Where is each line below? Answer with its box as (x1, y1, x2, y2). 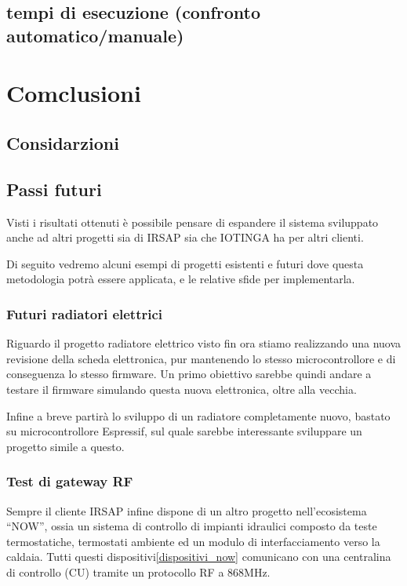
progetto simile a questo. (6, 438, 125, 454)
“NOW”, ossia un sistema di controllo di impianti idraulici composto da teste (6, 518, 377, 534)
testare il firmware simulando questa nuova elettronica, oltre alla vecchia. (6, 380, 357, 397)
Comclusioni (6, 77, 141, 109)
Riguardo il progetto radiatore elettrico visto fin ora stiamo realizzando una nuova (6, 335, 402, 351)
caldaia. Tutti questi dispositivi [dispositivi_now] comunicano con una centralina (6, 548, 391, 565)
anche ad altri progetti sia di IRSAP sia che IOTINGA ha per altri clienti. (6, 229, 364, 246)
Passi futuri (6, 177, 102, 201)
